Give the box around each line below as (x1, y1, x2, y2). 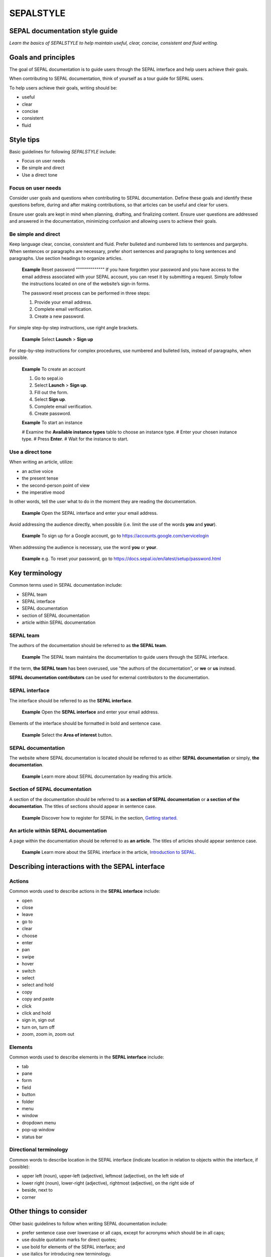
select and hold (22, 982, 54, 988)
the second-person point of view (22, 482, 90, 488)
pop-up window (22, 1127, 55, 1133)
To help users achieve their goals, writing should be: (9, 84, 117, 91)
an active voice (22, 468, 54, 474)
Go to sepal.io (34, 375, 63, 382)
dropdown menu (22, 1119, 56, 1126)
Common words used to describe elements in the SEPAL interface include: (9, 1054, 164, 1060)
